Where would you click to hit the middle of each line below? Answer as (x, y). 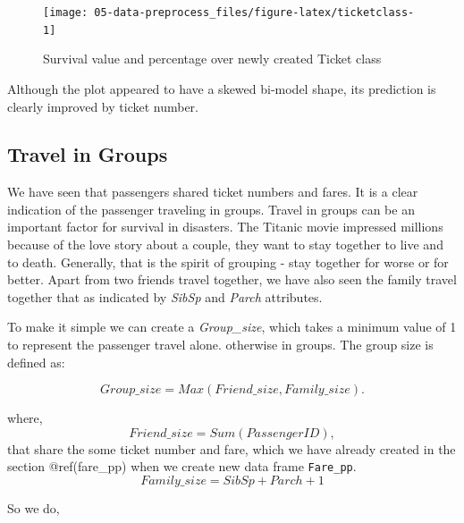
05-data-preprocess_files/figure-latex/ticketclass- (254, 13)
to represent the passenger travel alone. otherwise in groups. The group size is (220, 345)
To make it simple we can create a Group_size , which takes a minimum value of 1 (232, 327)
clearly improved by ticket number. (103, 106)
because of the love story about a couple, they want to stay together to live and (225, 245)
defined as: (36, 362)
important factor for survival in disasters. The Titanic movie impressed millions (225, 227)
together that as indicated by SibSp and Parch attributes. (165, 296)
